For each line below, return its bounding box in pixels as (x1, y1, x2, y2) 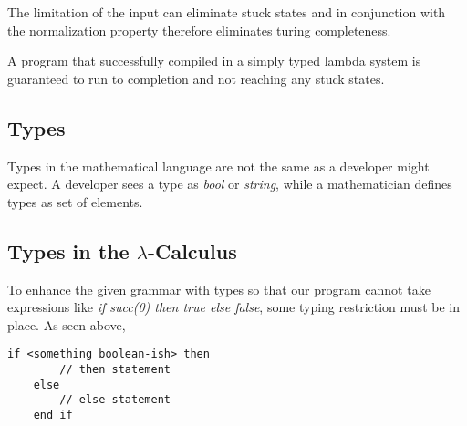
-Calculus (147, 236, 237, 265)
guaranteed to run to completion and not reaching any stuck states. (7, 68, 385, 88)
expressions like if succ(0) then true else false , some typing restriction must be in (7, 297, 460, 317)
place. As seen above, (7, 315, 126, 334)
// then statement (59, 363, 171, 376)
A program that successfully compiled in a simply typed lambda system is (7, 51, 421, 70)
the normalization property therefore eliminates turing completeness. (7, 20, 391, 39)
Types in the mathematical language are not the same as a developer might (7, 156, 430, 175)
